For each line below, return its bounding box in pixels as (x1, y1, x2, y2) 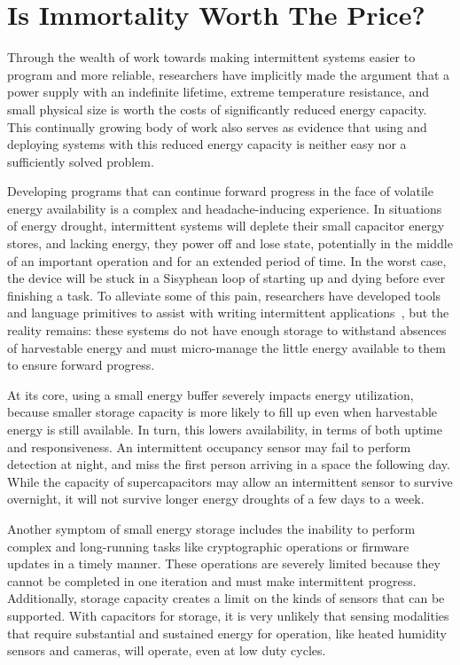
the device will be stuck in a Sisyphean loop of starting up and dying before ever (7, 269, 446, 287)
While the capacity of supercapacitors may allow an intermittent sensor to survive (7, 472, 453, 490)
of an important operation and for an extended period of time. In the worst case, (7, 251, 447, 270)
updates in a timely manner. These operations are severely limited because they (7, 554, 441, 573)
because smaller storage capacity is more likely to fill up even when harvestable (7, 403, 438, 421)
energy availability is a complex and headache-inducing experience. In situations (7, 199, 442, 217)
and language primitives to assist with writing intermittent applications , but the (7, 303, 449, 322)
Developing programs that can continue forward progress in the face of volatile (7, 182, 433, 200)
